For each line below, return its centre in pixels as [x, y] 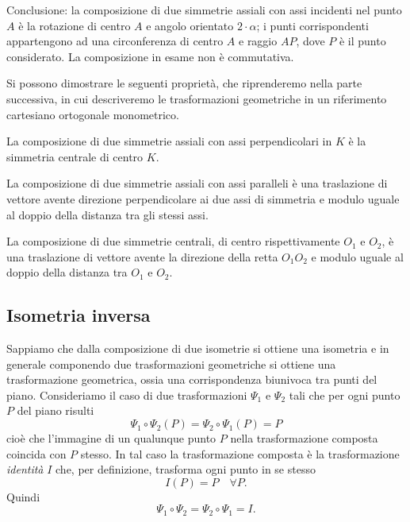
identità [25, 469]
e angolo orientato [190, 25]
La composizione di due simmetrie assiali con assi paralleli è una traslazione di [197, 183]
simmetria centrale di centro [75, 156]
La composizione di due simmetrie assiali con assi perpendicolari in [169, 141]
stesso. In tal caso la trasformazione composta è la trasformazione [240, 453]
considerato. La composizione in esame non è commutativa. [150, 56]
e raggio [258, 41]
